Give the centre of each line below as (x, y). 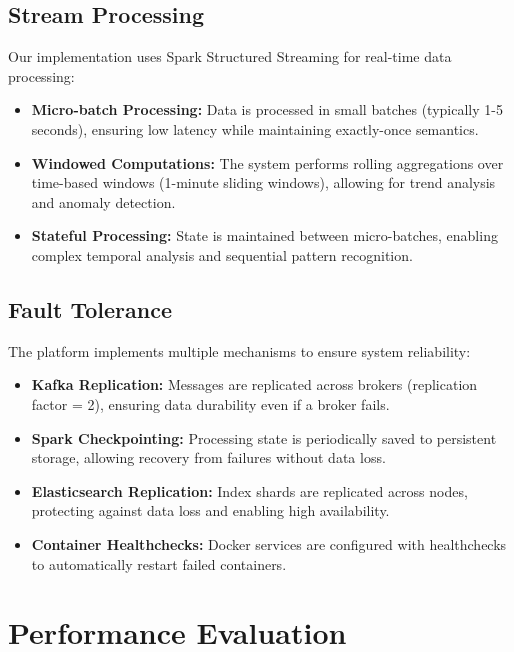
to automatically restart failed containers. (159, 563)
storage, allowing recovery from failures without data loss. (208, 457)
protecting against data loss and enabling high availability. (210, 510)
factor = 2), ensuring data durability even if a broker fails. (210, 403)
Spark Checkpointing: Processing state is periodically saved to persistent (264, 437)
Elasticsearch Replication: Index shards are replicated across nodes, (249, 490)
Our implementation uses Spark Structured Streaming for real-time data (230, 56)
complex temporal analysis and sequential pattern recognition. (222, 254)
